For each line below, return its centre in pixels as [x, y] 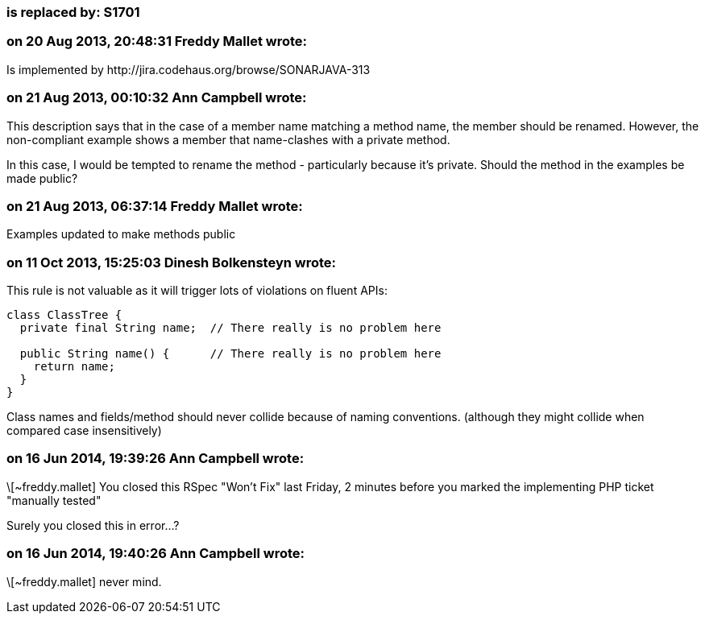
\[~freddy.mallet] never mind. [84, 581]
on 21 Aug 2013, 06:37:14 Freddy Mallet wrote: [155, 206]
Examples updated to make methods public [121, 234]
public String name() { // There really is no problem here [230, 353]
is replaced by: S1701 [73, 12]
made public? [42, 178]
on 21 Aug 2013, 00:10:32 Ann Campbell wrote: [157, 98]
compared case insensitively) [84, 430]
